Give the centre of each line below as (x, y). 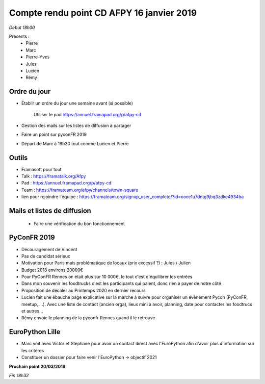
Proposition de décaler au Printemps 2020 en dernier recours (83, 290)
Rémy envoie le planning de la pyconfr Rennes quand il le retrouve (88, 318)
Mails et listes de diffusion (50, 211)
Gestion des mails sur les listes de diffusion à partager (76, 126)
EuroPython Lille (35, 332)
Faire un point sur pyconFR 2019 (54, 134)
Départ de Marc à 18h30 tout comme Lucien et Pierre (75, 143)
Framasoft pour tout (41, 169)
